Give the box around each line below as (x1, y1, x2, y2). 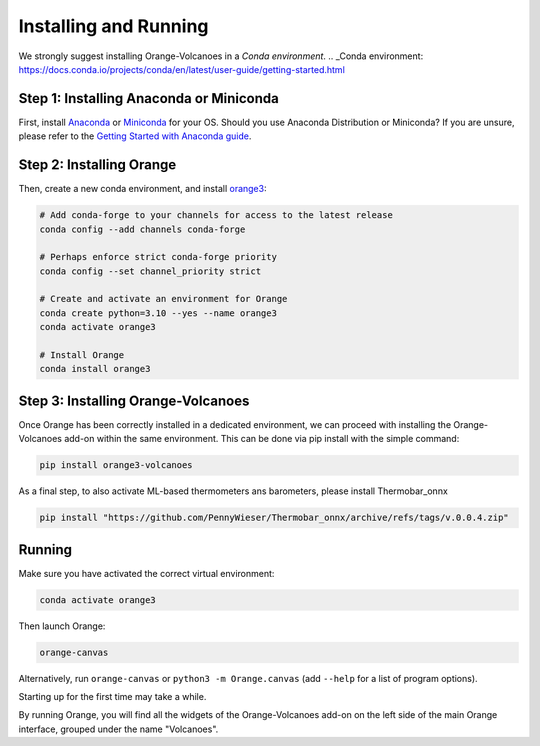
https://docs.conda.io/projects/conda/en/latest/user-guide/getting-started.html (18, 63, 345, 75)
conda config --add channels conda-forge (39, 223, 246, 235)
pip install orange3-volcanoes (39, 460, 194, 471)
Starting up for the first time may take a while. (18, 691, 207, 703)
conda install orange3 (39, 363, 151, 375)
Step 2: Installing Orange (18, 156, 177, 174)
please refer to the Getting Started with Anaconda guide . (18, 130, 252, 142)
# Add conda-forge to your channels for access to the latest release (39, 210, 394, 221)
